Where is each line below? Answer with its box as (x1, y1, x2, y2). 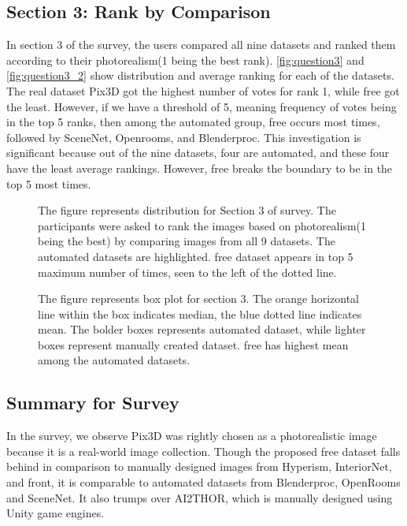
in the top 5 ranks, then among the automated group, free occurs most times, (6, 114, 380, 130)
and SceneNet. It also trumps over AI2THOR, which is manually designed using (6, 489, 393, 505)
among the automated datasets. (38, 352, 191, 368)
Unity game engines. (6, 505, 105, 521)
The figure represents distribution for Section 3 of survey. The (38, 202, 336, 218)
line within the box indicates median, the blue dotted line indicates (38, 305, 362, 322)
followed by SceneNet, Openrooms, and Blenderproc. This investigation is (6, 129, 361, 145)
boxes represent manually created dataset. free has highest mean (38, 336, 349, 353)
